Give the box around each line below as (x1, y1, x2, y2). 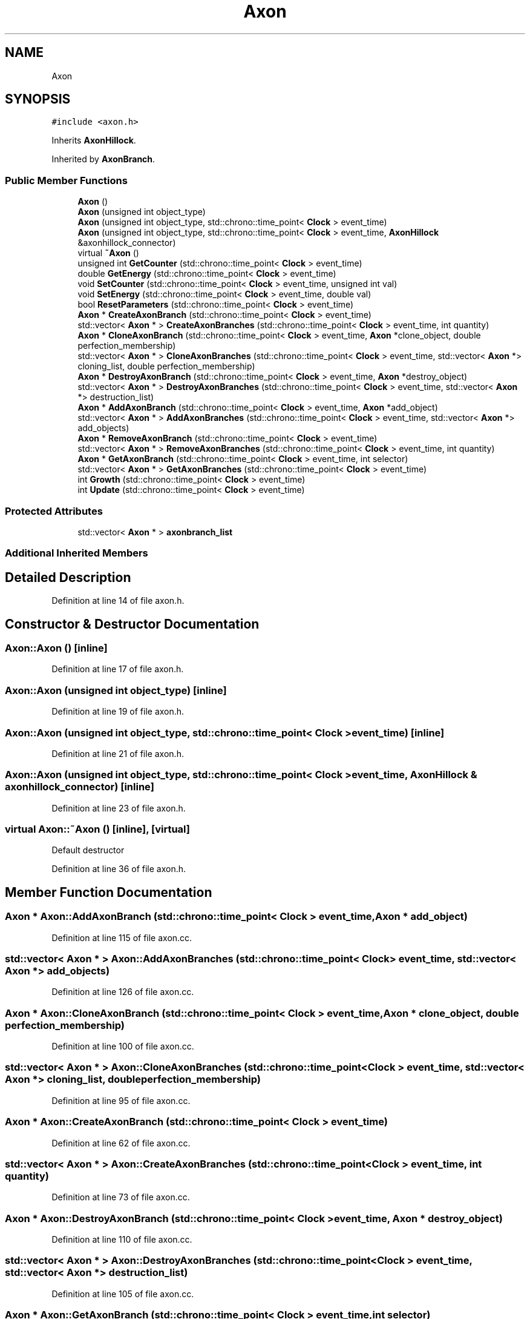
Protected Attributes (5, 504, 103, 517)
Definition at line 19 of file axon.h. (51, 706, 185, 717)
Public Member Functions (5, 174, 128, 187)
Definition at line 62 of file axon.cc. (51, 1137, 191, 1148)
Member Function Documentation (5, 884, 212, 900)
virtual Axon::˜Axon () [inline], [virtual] (5, 823, 190, 835)
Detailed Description (5, 569, 131, 585)
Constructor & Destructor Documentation (5, 616, 260, 632)
